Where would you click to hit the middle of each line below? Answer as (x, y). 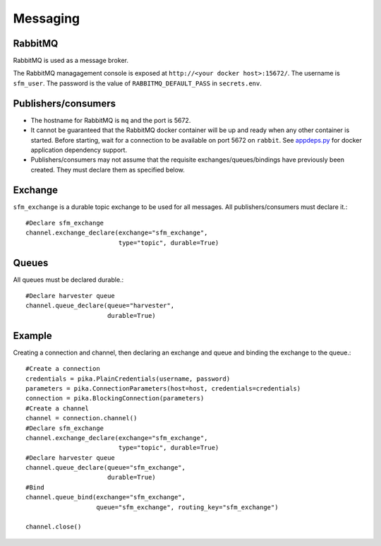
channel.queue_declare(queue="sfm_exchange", (106, 468)
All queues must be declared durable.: (68, 280)
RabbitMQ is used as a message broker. (71, 61)
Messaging (47, 18)
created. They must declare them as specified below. (108, 170)
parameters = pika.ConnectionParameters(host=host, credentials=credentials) (163, 388)
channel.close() (54, 527)
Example (32, 336)
